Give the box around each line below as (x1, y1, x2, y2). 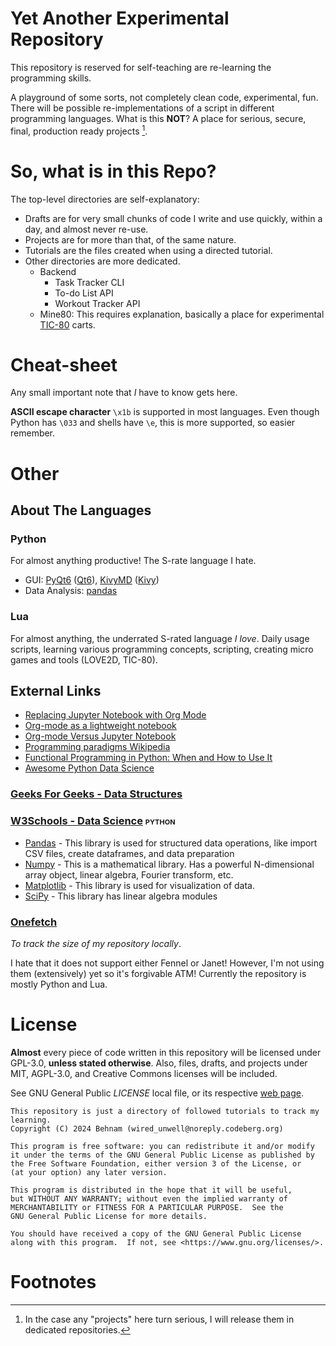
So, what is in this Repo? (10, 160, 217, 182)
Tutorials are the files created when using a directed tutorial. (24, 244, 273, 256)
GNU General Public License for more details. (10, 1211, 208, 1221)
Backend (39, 265, 77, 277)
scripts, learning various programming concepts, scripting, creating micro (10, 643, 314, 655)
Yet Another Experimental (10, 7, 230, 30)
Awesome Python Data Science (24, 762, 155, 774)
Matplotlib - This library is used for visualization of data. (24, 879, 255, 891)
